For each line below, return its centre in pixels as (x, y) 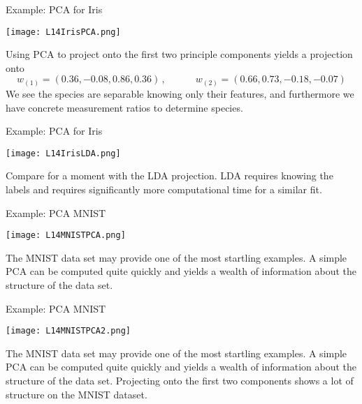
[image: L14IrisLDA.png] (63, 153)
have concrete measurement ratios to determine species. (124, 107)
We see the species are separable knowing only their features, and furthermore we (180, 93)
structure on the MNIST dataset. (77, 394)
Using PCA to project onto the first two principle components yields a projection (179, 54)
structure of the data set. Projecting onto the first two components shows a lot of (180, 381)
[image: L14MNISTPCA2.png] (68, 331)
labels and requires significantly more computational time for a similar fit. (164, 189)
